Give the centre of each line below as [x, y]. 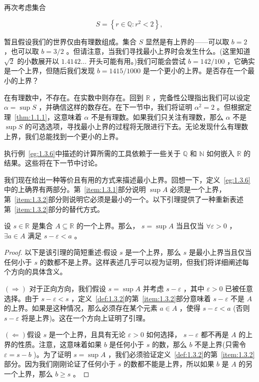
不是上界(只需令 [220, 344]
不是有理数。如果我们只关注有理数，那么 [157, 116]
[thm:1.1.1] [31, 116]
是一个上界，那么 [153, 252]
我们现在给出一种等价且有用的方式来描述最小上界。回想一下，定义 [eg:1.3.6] [127, 179]
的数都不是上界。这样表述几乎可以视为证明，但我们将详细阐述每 [144, 262]
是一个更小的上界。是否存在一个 [195, 71]
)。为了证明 [53, 354]
